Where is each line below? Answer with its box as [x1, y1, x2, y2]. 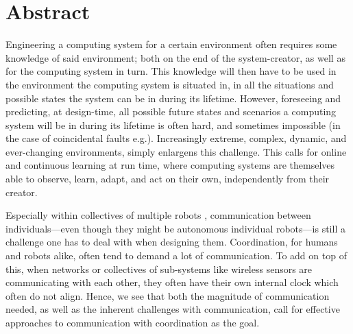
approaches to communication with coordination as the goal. [5, 315, 260, 329]
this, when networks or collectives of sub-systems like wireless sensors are [5, 261, 313, 276]
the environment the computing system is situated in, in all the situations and [5, 77, 334, 91]
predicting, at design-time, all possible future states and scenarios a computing [5, 104, 337, 119]
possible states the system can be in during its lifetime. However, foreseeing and [5, 91, 341, 105]
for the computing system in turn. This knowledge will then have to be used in [5, 64, 337, 78]
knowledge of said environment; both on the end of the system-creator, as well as [5, 50, 345, 64]
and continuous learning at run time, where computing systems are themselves [5, 158, 335, 172]
